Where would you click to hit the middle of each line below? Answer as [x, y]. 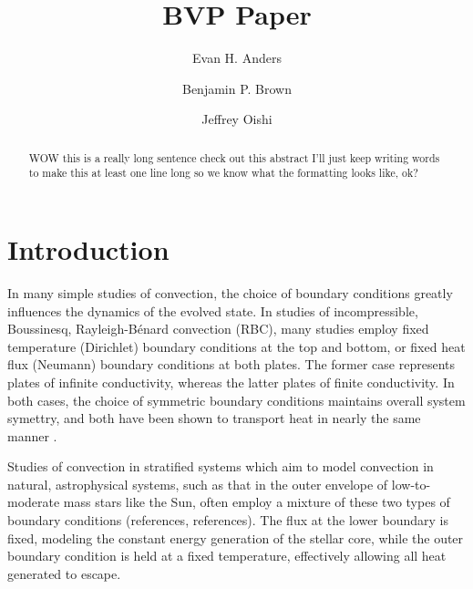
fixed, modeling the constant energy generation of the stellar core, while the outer [236, 537]
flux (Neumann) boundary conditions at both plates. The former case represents [231, 364]
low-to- [411, 484]
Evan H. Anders [237, 58]
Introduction [88, 249]
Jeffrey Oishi [237, 119]
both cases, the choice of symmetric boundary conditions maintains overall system [236, 400]
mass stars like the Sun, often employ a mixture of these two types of [257, 502]
